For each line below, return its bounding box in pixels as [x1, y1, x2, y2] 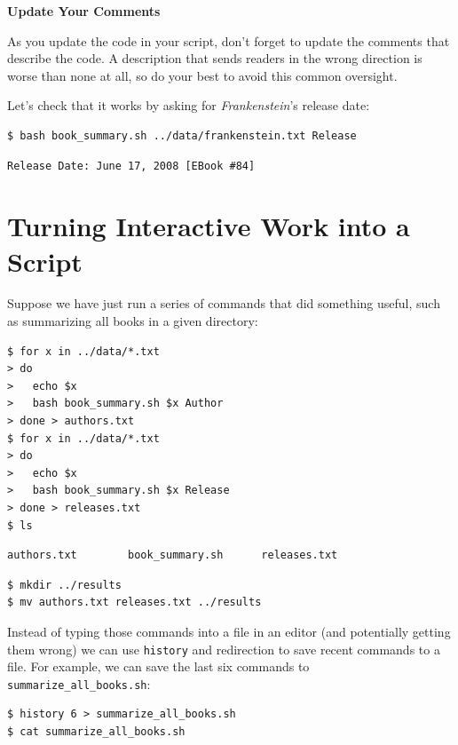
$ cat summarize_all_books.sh [7, 725, 186, 739]
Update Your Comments [7, 2, 161, 20]
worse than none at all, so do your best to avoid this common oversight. [7, 66, 398, 84]
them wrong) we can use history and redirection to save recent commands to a [7, 639, 440, 658]
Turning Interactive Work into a [7, 208, 410, 244]
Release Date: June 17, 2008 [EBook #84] [7, 159, 256, 172]
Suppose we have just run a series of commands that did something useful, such [7, 294, 440, 313]
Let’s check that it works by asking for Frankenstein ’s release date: [7, 96, 370, 115]
